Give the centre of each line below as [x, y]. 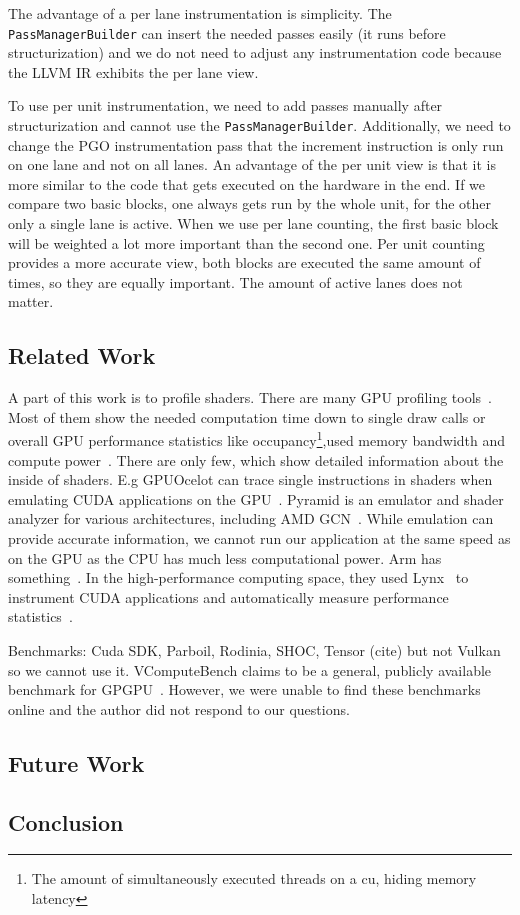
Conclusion [66, 821]
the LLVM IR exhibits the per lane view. [133, 71]
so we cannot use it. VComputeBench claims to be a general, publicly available [250, 669]
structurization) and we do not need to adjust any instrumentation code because [255, 52]
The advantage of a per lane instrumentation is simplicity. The [200, 13]
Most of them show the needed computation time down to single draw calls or [247, 416]
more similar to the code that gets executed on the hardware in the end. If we [247, 183]
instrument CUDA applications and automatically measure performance [228, 596]
